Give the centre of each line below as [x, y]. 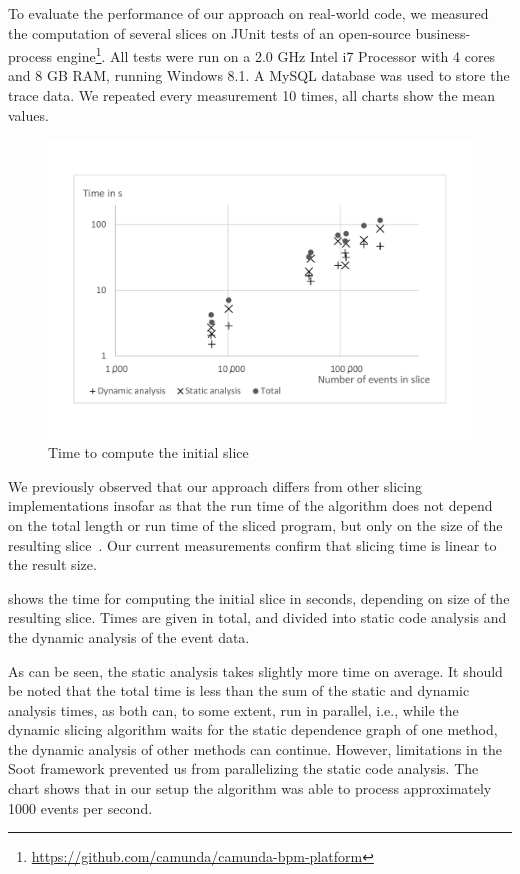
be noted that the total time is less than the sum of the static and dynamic [239, 690]
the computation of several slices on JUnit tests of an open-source [209, 32]
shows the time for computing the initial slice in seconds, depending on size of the [259, 597]
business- [443, 32]
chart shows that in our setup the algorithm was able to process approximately [250, 788]
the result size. [52, 564]
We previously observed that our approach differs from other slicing [215, 485]
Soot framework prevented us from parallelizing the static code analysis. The [243, 768]
